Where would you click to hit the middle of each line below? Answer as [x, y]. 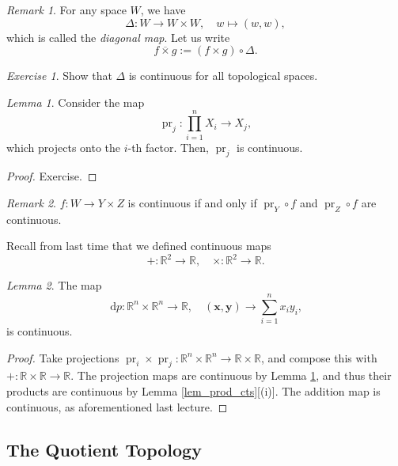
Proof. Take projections [63, 357]
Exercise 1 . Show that [59, 76]
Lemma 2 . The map [54, 285]
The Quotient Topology [104, 449]
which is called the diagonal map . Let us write [118, 37]
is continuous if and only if [192, 202]
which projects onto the [64, 147]
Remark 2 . [31, 202]
